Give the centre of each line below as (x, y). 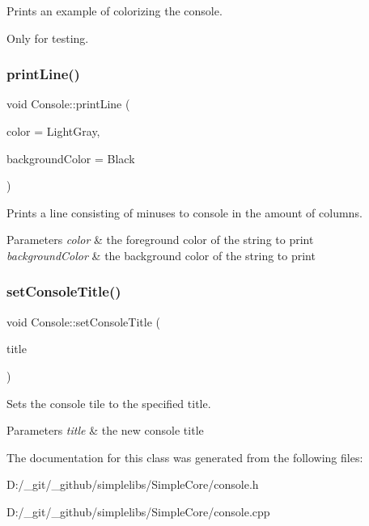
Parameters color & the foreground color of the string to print (160, 240)
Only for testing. (48, 38)
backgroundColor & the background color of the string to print (161, 255)
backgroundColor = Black (71, 158)
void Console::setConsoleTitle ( (83, 321)
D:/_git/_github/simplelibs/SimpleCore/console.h (133, 484)
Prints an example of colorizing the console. (115, 11)
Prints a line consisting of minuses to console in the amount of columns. (184, 212)
